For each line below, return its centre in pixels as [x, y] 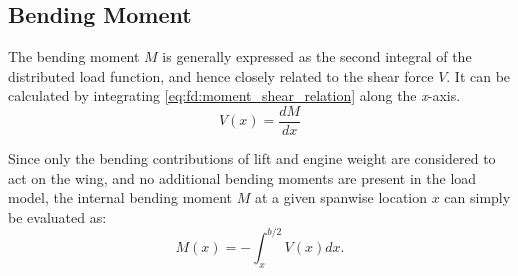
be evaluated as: [57, 216]
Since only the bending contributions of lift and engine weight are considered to [252, 158]
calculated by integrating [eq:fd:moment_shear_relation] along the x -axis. [234, 95]
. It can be [478, 75]
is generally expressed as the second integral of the [317, 56]
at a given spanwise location [341, 197]
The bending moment [74, 56]
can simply [477, 197]
